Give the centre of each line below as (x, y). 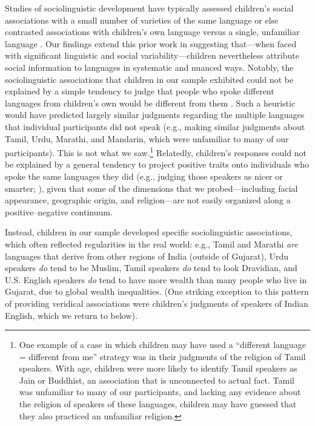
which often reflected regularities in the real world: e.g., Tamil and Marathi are (151, 244)
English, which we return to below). (71, 315)
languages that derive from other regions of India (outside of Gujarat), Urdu (147, 256)
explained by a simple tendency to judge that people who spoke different (140, 91)
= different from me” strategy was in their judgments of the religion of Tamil (162, 356)
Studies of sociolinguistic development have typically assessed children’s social (149, 8)
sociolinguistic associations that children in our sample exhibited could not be (149, 79)
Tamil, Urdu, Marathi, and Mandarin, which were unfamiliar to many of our (147, 138)
